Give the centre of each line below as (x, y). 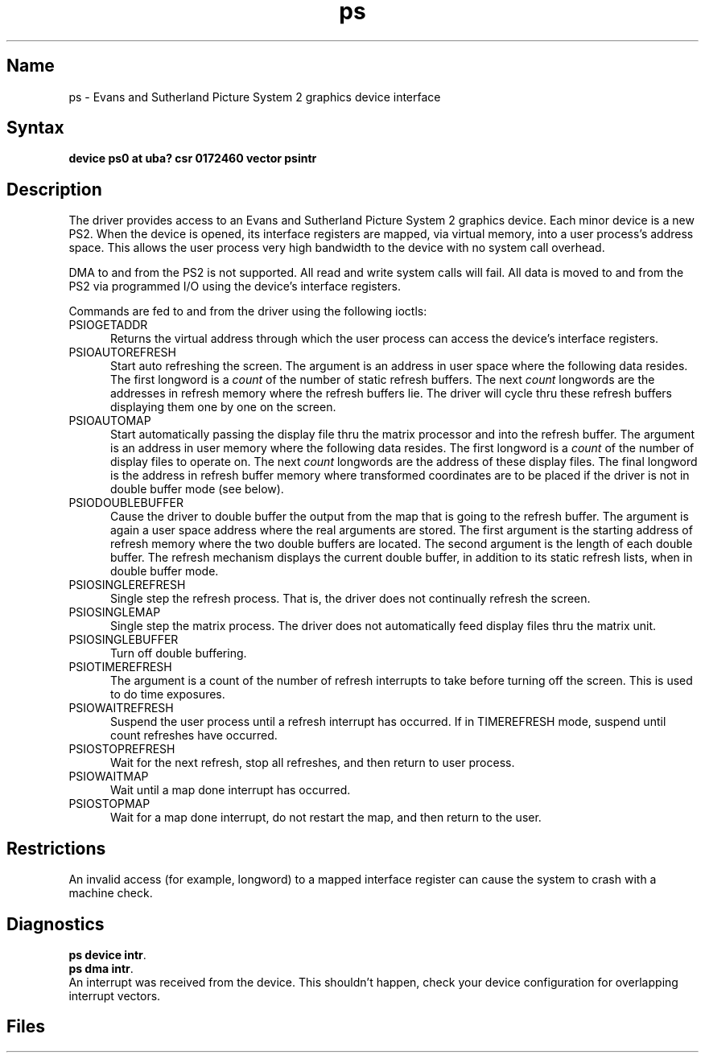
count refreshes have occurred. (194, 736)
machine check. (111, 893)
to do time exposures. (168, 694)
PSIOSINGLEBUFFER (124, 640)
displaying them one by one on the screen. (223, 407)
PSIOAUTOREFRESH (122, 352)
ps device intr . (107, 954)
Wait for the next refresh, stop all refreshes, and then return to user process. (313, 763)
